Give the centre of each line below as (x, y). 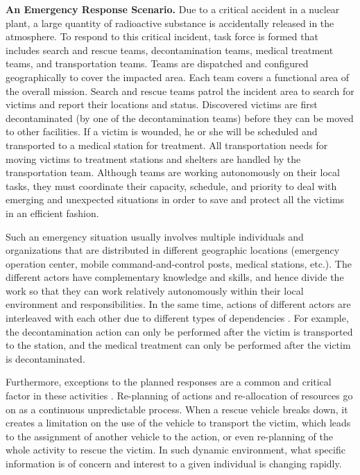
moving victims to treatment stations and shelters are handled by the (153, 158)
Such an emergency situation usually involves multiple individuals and (155, 236)
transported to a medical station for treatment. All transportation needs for (167, 145)
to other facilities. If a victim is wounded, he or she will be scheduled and (162, 131)
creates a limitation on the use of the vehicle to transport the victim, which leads (178, 423)
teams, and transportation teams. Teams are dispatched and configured (157, 63)
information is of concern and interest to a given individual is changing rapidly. (174, 463)
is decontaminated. (45, 358)
